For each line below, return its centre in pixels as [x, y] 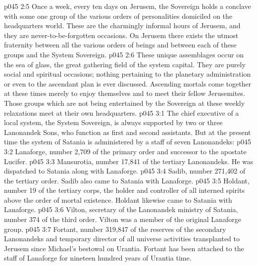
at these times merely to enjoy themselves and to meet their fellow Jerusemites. [125, 93]
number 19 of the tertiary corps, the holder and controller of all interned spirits [124, 190]
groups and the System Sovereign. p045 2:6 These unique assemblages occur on [124, 54]
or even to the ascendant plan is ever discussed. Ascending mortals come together [128, 83]
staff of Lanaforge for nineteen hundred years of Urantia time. [98, 258]
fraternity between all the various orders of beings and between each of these [120, 45]
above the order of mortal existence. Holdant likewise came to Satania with [118, 199]
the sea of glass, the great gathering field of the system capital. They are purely [125, 64]
